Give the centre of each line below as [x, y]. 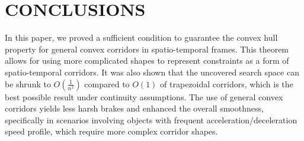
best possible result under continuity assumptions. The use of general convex [144, 96]
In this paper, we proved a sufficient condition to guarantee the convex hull [141, 37]
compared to [107, 83]
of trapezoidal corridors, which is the [227, 83]
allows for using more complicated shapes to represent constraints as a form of [147, 60]
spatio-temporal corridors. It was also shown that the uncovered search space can [152, 72]
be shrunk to [28, 83]
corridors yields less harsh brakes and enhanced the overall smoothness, [134, 108]
